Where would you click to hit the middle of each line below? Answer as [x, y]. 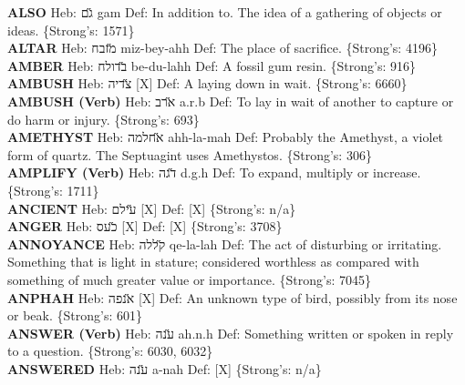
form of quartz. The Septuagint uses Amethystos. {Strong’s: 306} [190, 154]
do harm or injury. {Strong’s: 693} [103, 119]
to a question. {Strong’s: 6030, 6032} [110, 351]
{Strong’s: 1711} [53, 190]
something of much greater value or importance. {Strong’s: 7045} [189, 279]
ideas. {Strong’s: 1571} [71, 30]
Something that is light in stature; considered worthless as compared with [213, 262]
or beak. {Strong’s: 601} [75, 315]
